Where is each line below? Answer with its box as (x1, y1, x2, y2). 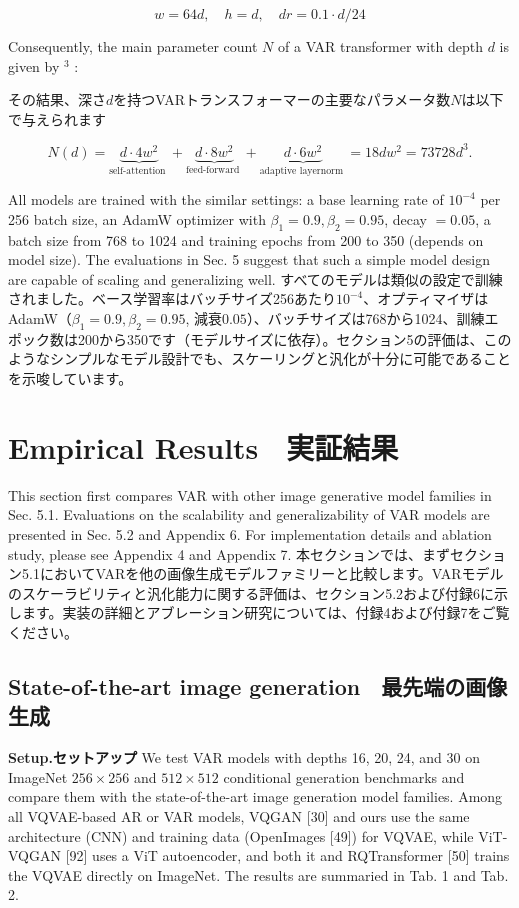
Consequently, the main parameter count (8, 36, 258, 56)
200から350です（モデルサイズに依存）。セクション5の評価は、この (77, 328, 512, 349)
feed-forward (185, 164, 240, 175)
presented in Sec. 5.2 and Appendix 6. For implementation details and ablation (8, 523, 492, 544)
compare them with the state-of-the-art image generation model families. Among (8, 786, 503, 807)
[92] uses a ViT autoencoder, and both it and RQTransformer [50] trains (65, 845, 510, 866)
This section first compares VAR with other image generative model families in (8, 484, 492, 505)
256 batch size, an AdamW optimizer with (8, 208, 266, 229)
